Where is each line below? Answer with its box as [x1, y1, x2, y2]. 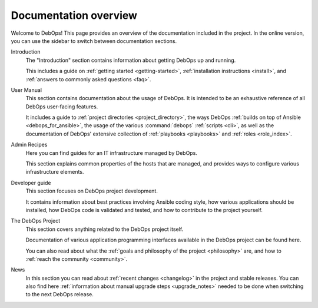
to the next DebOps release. [25, 291, 94, 298]
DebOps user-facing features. [25, 103, 98, 110]
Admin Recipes [11, 141, 48, 148]
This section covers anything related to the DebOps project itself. [25, 226, 184, 233]
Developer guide [11, 179, 51, 186]
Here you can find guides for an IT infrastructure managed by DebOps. [25, 149, 197, 156]
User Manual [11, 86, 42, 94]
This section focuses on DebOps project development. [25, 187, 158, 194]
